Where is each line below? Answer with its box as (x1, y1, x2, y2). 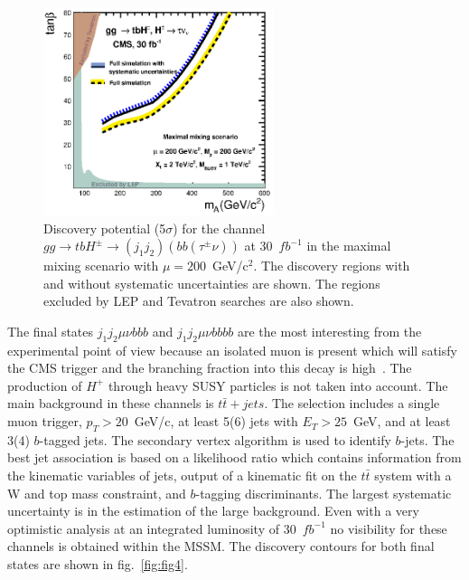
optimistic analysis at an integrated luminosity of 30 (7, 518, 296, 537)
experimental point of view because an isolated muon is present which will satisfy (7, 340, 457, 359)
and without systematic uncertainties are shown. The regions (43, 273, 380, 292)
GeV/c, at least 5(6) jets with (134, 412, 298, 431)
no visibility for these (330, 518, 447, 537)
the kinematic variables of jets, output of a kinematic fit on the (7, 466, 357, 485)
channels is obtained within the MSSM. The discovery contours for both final (7, 537, 435, 556)
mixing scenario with (43, 256, 159, 275)
